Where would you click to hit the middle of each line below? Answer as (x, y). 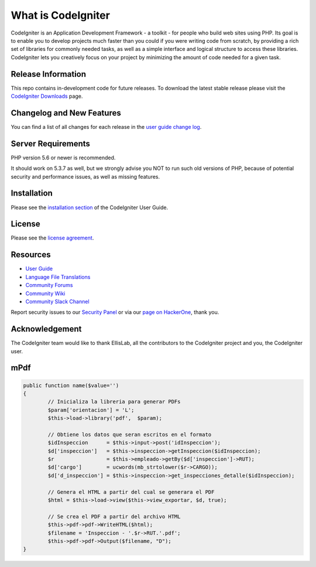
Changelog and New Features (66, 113)
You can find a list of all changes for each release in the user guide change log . (106, 127)
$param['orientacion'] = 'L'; (91, 410)
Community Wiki (45, 293)
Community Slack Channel (58, 301)
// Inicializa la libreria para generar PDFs (114, 402)
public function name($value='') (71, 385)
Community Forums (49, 285)
